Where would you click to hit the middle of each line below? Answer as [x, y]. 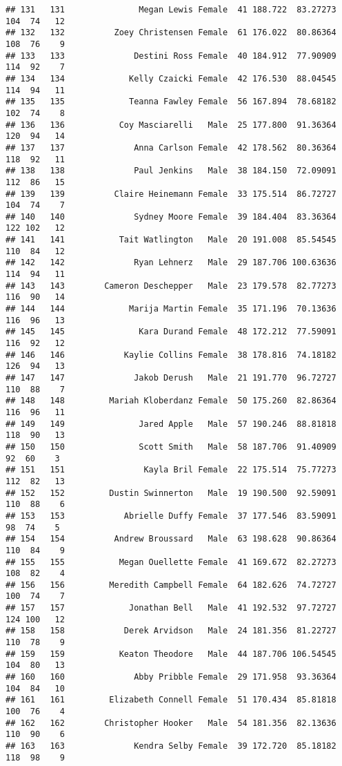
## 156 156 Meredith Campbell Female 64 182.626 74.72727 [171, 585]
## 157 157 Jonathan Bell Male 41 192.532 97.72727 [171, 608]
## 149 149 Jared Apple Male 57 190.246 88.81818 [171, 424]
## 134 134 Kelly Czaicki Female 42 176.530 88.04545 [171, 78]
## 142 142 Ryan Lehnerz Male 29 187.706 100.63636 [171, 263]
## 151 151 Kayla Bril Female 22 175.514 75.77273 [171, 470]
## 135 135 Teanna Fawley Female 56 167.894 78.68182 [171, 102]
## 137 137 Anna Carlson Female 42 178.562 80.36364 [171, 147]
